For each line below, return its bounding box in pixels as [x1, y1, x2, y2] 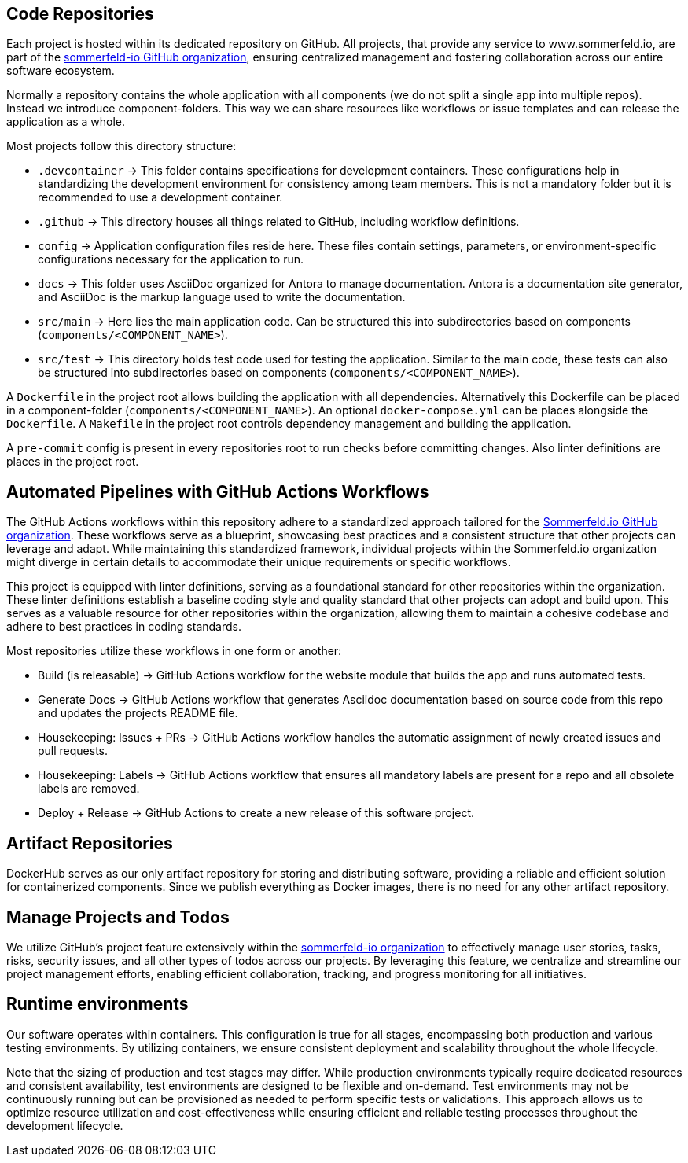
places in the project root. [6, 455, 139, 469]
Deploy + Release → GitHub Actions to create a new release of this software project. [38, 806, 475, 820]
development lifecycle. [6, 1118, 123, 1132]
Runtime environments [6, 994, 189, 1014]
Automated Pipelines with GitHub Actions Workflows [6, 481, 429, 502]
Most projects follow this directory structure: [6, 139, 237, 153]
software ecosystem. [6, 64, 115, 78]
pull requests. [38, 744, 109, 758]
